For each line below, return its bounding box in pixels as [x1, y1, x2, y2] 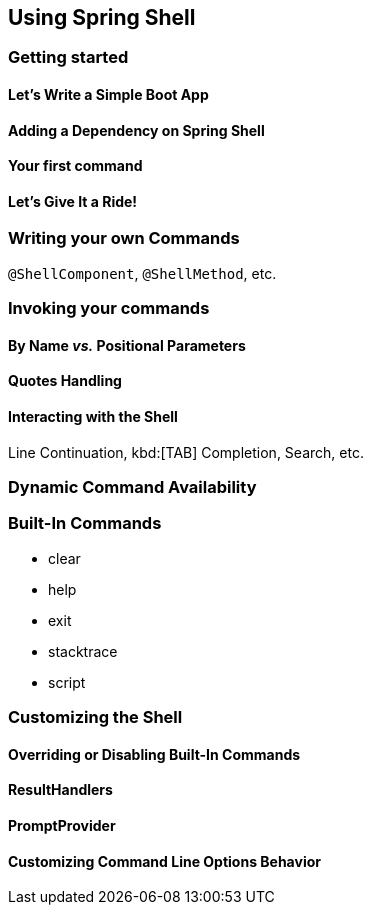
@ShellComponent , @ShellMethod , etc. [8, 264, 277, 282]
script [48, 673, 86, 691]
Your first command [8, 157, 143, 175]
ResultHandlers [8, 781, 113, 799]
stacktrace [48, 642, 118, 660]
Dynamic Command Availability [8, 477, 257, 498]
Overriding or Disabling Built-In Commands [8, 745, 301, 763]
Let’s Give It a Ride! [8, 192, 138, 210]
